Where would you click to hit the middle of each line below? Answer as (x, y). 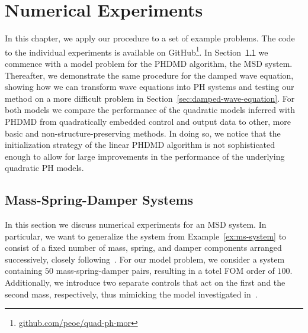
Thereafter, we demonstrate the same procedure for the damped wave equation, (149, 75)
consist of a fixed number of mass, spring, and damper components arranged (143, 248)
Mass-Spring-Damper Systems (99, 200)
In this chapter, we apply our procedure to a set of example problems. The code (150, 38)
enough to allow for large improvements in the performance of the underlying (145, 156)
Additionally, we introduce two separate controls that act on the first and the (145, 282)
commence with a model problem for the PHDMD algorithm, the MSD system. (149, 63)
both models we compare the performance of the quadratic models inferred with (150, 110)
